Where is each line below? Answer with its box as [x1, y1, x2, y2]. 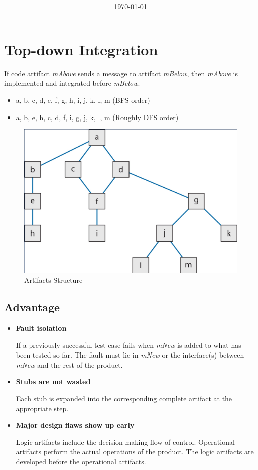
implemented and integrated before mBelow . [4, 78, 140, 88]
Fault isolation [16, 323, 67, 333]
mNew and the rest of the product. [16, 359, 123, 370]
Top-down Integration [4, 39, 158, 59]
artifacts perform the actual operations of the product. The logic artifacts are [16, 446, 254, 457]
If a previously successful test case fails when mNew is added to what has [16, 339, 241, 350]
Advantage [4, 299, 60, 315]
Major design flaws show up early [16, 420, 135, 430]
